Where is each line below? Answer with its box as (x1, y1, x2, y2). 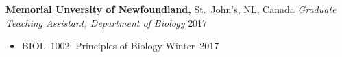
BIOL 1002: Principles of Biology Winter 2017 (21, 38, 219, 53)
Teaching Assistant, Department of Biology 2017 (5, 15, 208, 30)
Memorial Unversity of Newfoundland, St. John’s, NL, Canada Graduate (5, 2, 337, 16)
